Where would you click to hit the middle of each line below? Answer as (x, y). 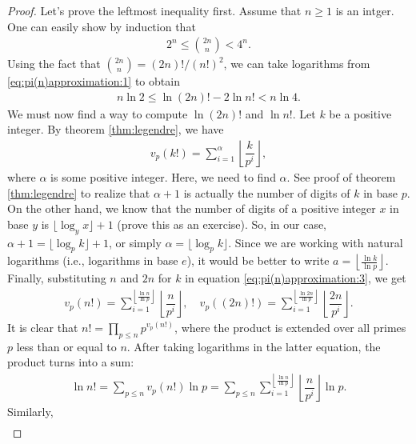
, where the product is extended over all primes (290, 327)
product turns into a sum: (71, 362)
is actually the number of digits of (267, 192)
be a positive (360, 113)
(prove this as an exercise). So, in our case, (222, 224)
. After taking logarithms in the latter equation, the (254, 346)
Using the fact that (54, 64)
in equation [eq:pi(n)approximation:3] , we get (296, 278)
